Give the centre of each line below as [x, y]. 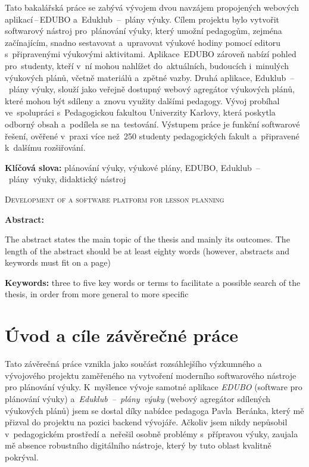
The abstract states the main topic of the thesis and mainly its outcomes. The [147, 239]
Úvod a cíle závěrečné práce [122, 335]
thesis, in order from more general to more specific [97, 294]
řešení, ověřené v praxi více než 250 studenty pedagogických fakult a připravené [152, 136]
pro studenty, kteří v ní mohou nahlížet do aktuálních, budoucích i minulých [147, 65]
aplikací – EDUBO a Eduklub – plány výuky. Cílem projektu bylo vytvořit [142, 19]
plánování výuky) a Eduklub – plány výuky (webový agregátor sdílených [138, 398]
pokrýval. [22, 457]
